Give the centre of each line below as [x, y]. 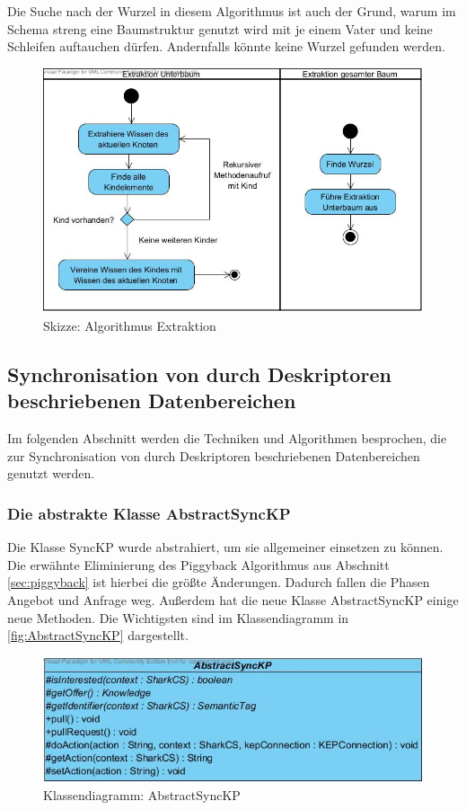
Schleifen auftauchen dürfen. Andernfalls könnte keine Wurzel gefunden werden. [226, 46]
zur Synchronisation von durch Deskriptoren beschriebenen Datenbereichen [214, 455]
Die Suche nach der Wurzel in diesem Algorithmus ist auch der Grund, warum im [232, 11]
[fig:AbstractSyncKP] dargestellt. [98, 635]
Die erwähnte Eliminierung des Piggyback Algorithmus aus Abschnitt [198, 564]
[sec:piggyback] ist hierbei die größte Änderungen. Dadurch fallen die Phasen [219, 582]
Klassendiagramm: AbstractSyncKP [142, 795]
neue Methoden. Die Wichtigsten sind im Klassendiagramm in [178, 617]
